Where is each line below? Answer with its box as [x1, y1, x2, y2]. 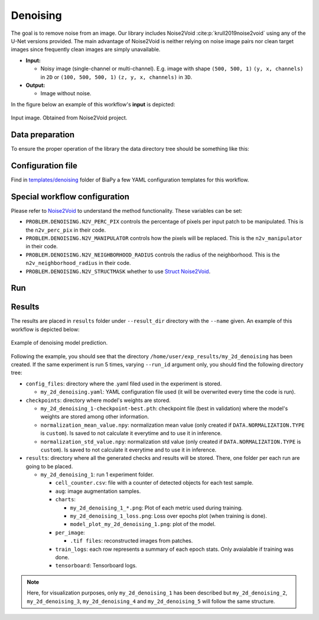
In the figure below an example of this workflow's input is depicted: [11, 100, 175, 108]
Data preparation [11, 129, 75, 139]
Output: [25, 82, 45, 89]
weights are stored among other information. [40, 413, 149, 420]
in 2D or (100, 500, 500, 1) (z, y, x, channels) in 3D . [40, 73, 193, 80]
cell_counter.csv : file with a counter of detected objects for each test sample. [55, 479, 254, 486]
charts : [55, 496, 76, 503]
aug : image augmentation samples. [55, 488, 141, 495]
